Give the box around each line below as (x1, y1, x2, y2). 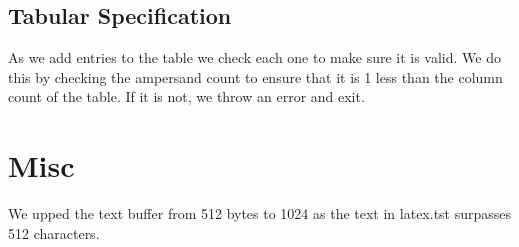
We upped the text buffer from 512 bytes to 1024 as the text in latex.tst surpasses (8, 203, 512, 224)
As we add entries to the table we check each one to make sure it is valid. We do (8, 47, 501, 68)
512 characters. (8, 222, 100, 243)
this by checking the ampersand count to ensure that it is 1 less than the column (8, 66, 503, 87)
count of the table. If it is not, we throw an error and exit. (8, 86, 365, 107)
